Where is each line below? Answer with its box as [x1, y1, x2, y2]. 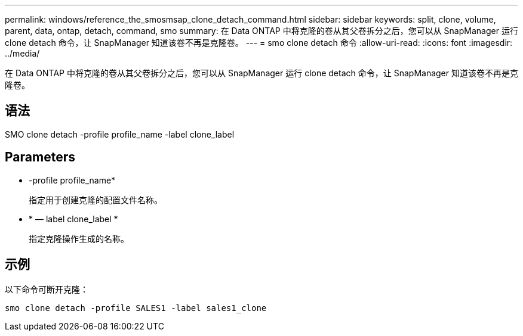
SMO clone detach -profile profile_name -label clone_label [5, 129, 235, 139]
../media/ [5, 48, 40, 58]
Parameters [5, 150, 75, 165]
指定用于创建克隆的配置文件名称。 [29, 194, 162, 205]
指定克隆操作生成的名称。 [29, 233, 129, 244]
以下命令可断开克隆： [5, 284, 88, 294]
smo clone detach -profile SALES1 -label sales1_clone [5, 303, 267, 313]
